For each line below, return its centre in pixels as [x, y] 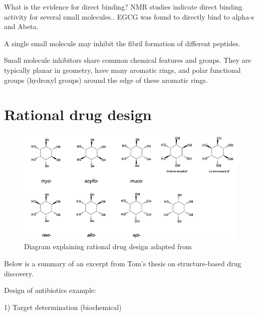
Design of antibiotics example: [50, 290]
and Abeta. [21, 26]
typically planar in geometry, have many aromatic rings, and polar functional [122, 70]
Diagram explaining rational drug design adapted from [108, 246]
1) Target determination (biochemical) [63, 307]
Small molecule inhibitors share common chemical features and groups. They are [128, 60]
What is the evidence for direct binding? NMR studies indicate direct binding [123, 7]
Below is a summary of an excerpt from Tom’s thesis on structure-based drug [123, 264]
